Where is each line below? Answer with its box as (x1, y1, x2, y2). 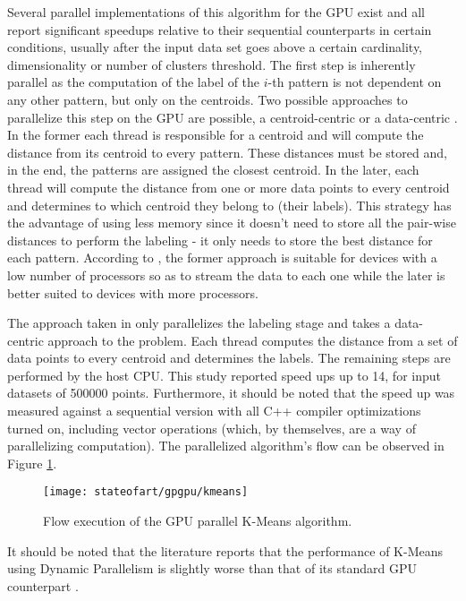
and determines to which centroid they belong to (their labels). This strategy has (7, 195, 452, 214)
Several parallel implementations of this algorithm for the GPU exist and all (7, 3, 425, 21)
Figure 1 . (7, 453, 57, 472)
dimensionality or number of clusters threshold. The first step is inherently (7, 55, 416, 73)
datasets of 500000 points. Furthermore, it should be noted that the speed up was (7, 383, 455, 402)
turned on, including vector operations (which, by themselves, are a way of (7, 418, 416, 437)
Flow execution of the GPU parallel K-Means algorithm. (43, 511, 352, 530)
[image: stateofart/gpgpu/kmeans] (43, 485, 249, 499)
